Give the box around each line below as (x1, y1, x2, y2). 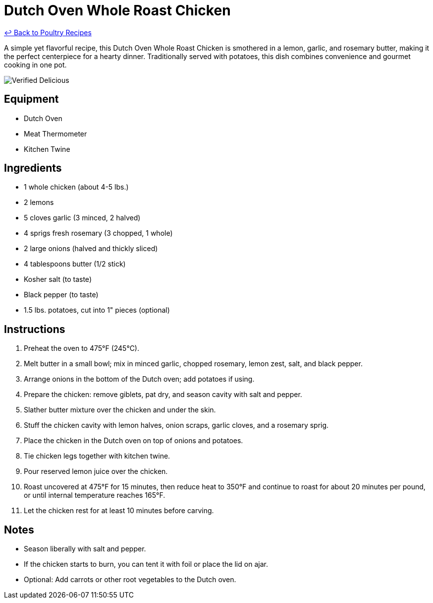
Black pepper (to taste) (24, 290, 99, 299)
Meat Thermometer (24, 129, 87, 138)
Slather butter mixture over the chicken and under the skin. (24, 405, 216, 414)
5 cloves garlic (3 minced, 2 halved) (24, 213, 141, 222)
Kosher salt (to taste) (24, 275, 92, 284)
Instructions (4, 323, 65, 335)
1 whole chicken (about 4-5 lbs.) (24, 183, 129, 192)
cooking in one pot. (4, 60, 67, 69)
